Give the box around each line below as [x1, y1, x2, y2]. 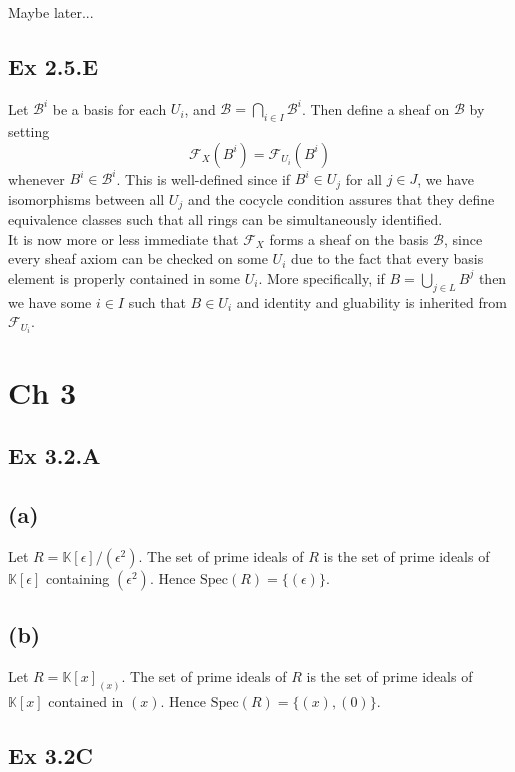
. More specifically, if [258, 267, 385, 288]
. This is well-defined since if [116, 168, 291, 189]
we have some [8, 291, 92, 312]
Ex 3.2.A [8, 440, 101, 471]
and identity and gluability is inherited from [236, 291, 507, 312]
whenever [8, 168, 65, 189]
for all [345, 168, 382, 189]
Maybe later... [8, 2, 94, 22]
